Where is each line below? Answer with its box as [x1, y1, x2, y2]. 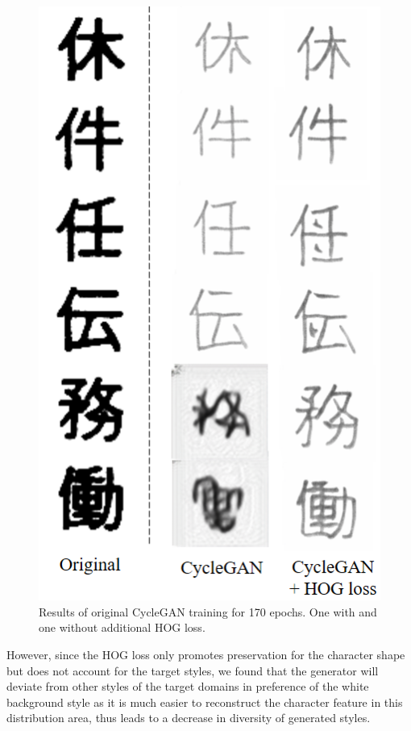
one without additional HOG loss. [39, 619, 205, 636]
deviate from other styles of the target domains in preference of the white [6, 678, 369, 695]
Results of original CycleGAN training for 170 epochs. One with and [39, 603, 377, 620]
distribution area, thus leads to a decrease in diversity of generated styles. [6, 709, 371, 726]
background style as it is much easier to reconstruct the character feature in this [6, 693, 403, 710]
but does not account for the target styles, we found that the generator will [6, 662, 379, 679]
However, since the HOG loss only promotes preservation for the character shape [6, 646, 405, 663]
